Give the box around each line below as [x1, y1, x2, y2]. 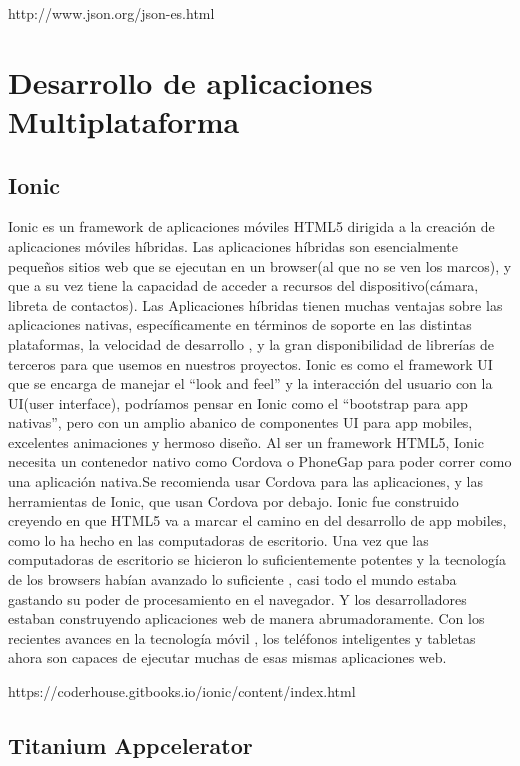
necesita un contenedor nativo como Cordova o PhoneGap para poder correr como [8, 451, 512, 472]
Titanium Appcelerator [8, 730, 253, 760]
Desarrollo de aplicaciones [8, 61, 373, 102]
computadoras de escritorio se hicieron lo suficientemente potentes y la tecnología [8, 549, 506, 570]
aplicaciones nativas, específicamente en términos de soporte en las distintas [8, 314, 472, 335]
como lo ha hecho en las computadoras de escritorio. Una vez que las [8, 529, 429, 550]
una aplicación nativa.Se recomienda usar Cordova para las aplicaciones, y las [8, 471, 483, 492]
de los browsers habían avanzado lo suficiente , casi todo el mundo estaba [8, 569, 457, 590]
